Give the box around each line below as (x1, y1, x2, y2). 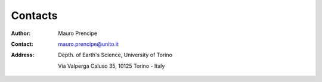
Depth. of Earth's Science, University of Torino (58, 51, 173, 59)
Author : (11, 30, 31, 37)
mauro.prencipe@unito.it (58, 40, 119, 48)
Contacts (11, 9, 58, 22)
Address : (11, 51, 35, 59)
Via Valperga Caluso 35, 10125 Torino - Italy (58, 62, 165, 70)
